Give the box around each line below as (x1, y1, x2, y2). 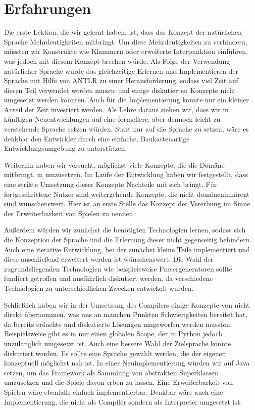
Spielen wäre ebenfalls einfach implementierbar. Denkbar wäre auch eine (4, 386, 223, 397)
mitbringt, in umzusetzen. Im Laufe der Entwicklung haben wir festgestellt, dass (4, 169, 248, 180)
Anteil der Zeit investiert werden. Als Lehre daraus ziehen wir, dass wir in (4, 104, 229, 114)
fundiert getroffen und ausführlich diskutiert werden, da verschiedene (4, 273, 213, 283)
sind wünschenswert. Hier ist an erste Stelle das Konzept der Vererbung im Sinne (4, 198, 250, 209)
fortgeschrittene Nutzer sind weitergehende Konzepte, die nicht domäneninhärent (4, 188, 250, 199)
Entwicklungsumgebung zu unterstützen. (4, 143, 127, 153)
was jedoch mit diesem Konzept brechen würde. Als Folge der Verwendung (4, 55, 230, 66)
